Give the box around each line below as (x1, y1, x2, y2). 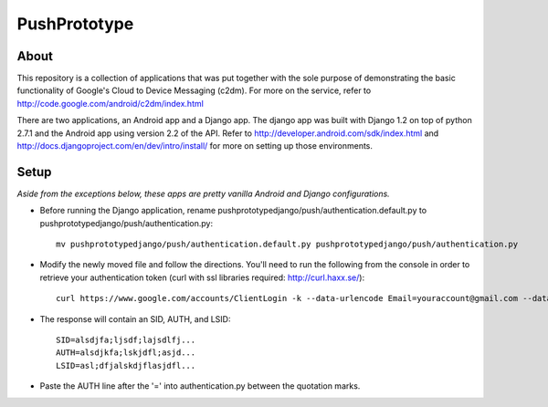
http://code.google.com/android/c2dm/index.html (16, 98, 205, 109)
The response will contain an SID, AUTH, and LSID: (39, 313, 231, 324)
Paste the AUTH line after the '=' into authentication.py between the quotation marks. (39, 381, 361, 391)
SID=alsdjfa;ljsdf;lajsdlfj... (56, 335, 196, 346)
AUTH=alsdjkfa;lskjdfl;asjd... (56, 348, 196, 358)
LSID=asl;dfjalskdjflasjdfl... (56, 360, 196, 370)
